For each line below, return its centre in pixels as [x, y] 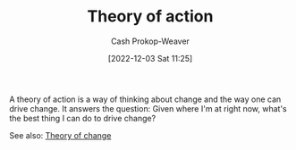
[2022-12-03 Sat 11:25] [150, 58]
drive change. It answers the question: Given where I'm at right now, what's [148, 108]
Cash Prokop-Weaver [150, 41]
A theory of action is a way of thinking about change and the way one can [145, 99]
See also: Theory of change [60, 135]
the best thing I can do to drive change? [83, 118]
